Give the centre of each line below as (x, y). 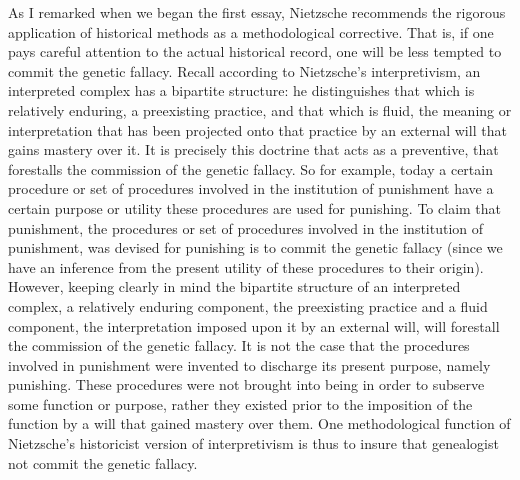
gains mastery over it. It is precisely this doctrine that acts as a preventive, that (253, 149)
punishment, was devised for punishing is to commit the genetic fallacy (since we (255, 247)
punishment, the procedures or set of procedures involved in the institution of (246, 227)
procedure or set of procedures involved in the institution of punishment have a (251, 188)
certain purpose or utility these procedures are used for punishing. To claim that (255, 207)
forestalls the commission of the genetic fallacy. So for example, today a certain (250, 168)
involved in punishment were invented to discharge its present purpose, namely (249, 364)
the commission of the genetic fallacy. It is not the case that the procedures (239, 345)
